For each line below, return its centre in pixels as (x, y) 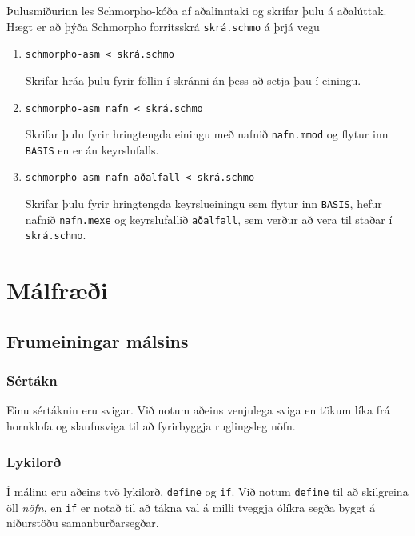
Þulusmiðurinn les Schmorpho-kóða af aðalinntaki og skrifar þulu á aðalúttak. (197, 10)
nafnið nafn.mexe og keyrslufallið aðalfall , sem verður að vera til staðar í (209, 219)
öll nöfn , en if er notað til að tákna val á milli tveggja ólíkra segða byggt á (191, 507)
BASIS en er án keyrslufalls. (92, 149)
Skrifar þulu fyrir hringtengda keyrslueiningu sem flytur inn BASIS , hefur (204, 204)
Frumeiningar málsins (98, 340)
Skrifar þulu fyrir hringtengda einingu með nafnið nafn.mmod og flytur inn (207, 134)
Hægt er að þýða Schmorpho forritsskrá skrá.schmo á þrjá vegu (163, 26)
